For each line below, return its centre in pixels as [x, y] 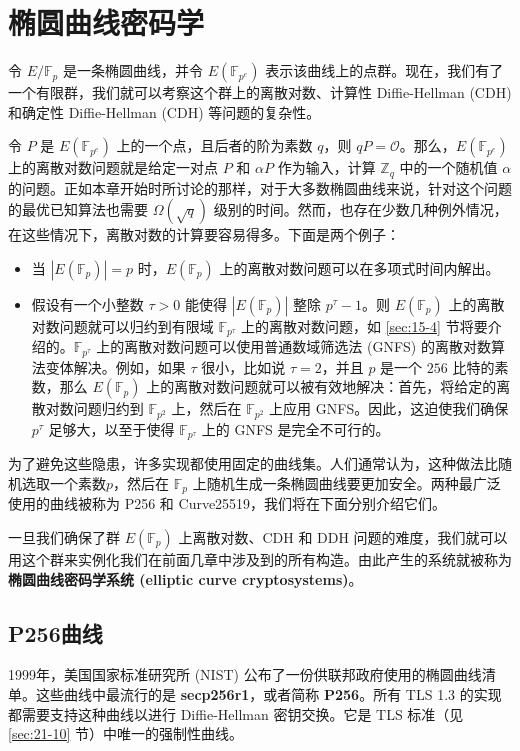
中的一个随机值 [448, 167]
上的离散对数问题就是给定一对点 [113, 167]
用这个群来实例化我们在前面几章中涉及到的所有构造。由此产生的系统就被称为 [260, 559]
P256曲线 [55, 632]
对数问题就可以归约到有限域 [122, 325]
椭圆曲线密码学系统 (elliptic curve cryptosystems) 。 [185, 578]
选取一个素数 [63, 482]
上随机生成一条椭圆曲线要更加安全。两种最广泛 [346, 482]
